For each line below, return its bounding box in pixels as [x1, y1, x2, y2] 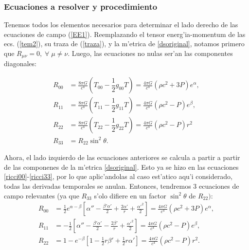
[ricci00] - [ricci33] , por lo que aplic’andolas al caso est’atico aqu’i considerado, [4, 171, 232, 181]
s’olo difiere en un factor [94, 190, 166, 200]
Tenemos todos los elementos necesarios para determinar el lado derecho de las [4, 19, 238, 30]
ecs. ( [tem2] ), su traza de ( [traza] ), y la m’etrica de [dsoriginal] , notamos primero [4, 38, 245, 49]
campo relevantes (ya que [4, 190, 79, 200]
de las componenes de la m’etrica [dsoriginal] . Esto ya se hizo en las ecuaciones [4, 161, 239, 172]
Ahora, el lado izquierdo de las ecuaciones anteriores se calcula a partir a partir [4, 152, 240, 162]
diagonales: [4, 58, 36, 69]
